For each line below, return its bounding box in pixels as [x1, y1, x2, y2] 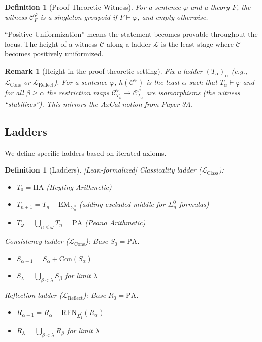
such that [189, 76, 217, 87]
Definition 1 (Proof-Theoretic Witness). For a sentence [5, 2, 181, 12]
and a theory [190, 2, 230, 12]
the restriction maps [47, 87, 109, 97]
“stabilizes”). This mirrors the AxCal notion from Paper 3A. [5, 98, 193, 109]
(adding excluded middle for [79, 198, 166, 209]
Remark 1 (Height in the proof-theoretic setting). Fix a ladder [5, 65, 203, 76]
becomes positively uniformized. [5, 48, 104, 59]
